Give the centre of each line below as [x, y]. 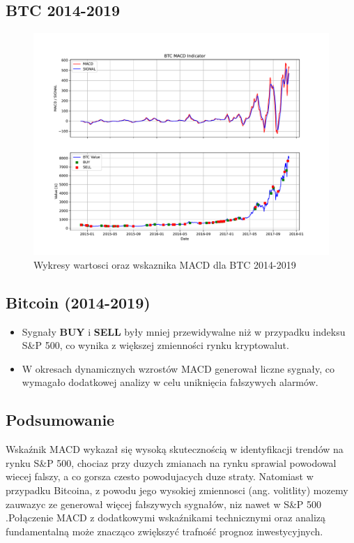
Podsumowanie [60, 420]
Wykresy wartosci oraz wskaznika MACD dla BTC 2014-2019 [165, 264]
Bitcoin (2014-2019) [78, 302]
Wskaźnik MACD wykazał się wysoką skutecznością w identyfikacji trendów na [175, 449]
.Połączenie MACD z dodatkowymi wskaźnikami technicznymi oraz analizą [166, 518]
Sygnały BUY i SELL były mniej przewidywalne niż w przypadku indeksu [184, 331]
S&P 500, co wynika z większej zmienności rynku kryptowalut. [155, 345]
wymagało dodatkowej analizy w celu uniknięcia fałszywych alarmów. [170, 382]
